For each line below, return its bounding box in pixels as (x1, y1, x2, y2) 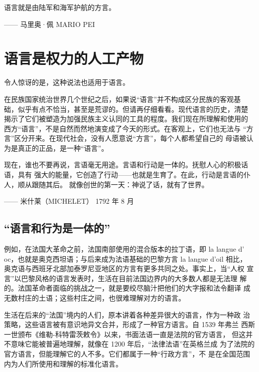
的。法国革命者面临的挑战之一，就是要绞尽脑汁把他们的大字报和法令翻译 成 (4, 283, 251, 293)
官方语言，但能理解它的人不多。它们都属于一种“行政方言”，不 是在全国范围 (4, 348, 250, 359)
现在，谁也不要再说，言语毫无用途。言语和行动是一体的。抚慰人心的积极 (4, 159, 241, 170)
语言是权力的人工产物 (4, 48, 144, 68)
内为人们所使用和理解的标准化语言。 (4, 358, 123, 369)
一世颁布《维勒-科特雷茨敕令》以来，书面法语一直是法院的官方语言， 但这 (4, 329, 246, 339)
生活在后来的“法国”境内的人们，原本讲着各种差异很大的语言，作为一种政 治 (4, 309, 250, 320)
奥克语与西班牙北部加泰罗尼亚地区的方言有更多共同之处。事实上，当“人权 (4, 263, 245, 274)
